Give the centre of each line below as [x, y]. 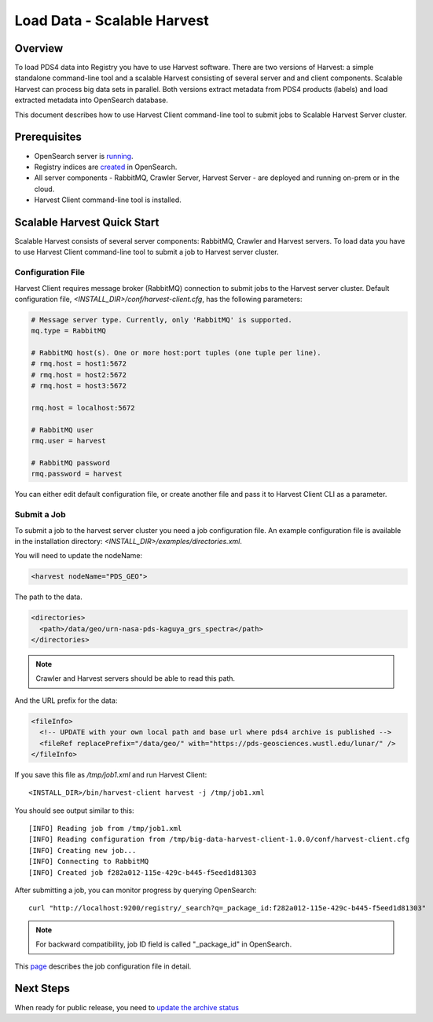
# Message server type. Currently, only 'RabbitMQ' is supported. [161, 320]
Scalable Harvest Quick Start [87, 222]
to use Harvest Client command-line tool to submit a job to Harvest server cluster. [147, 252]
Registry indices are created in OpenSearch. [106, 167]
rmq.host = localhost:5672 [83, 408]
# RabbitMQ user [62, 430]
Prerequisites [48, 137]
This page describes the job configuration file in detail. [103, 966]
